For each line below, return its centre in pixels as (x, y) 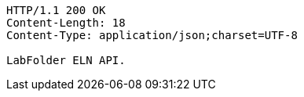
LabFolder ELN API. (66, 60)
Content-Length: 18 (66, 23)
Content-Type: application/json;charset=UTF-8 (152, 35)
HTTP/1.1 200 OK (56, 10)
